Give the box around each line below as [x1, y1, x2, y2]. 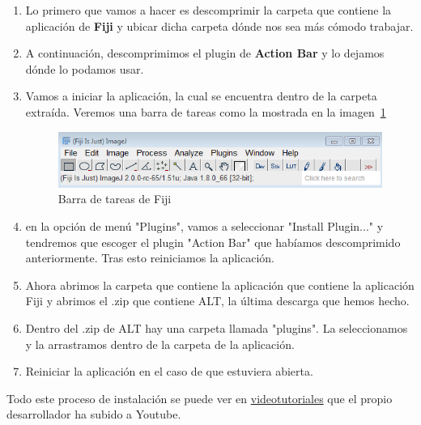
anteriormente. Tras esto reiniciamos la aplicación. [25, 249, 274, 266]
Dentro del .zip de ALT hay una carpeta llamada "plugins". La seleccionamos [25, 319, 408, 336]
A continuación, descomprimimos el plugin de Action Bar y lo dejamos [25, 45, 385, 62]
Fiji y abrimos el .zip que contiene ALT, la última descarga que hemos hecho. [25, 292, 410, 309]
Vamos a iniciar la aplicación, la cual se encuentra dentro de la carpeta [25, 87, 377, 104]
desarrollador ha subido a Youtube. [6, 406, 181, 423]
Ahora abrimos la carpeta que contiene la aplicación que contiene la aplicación [25, 276, 415, 293]
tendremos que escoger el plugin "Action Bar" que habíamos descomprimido [25, 233, 401, 250]
